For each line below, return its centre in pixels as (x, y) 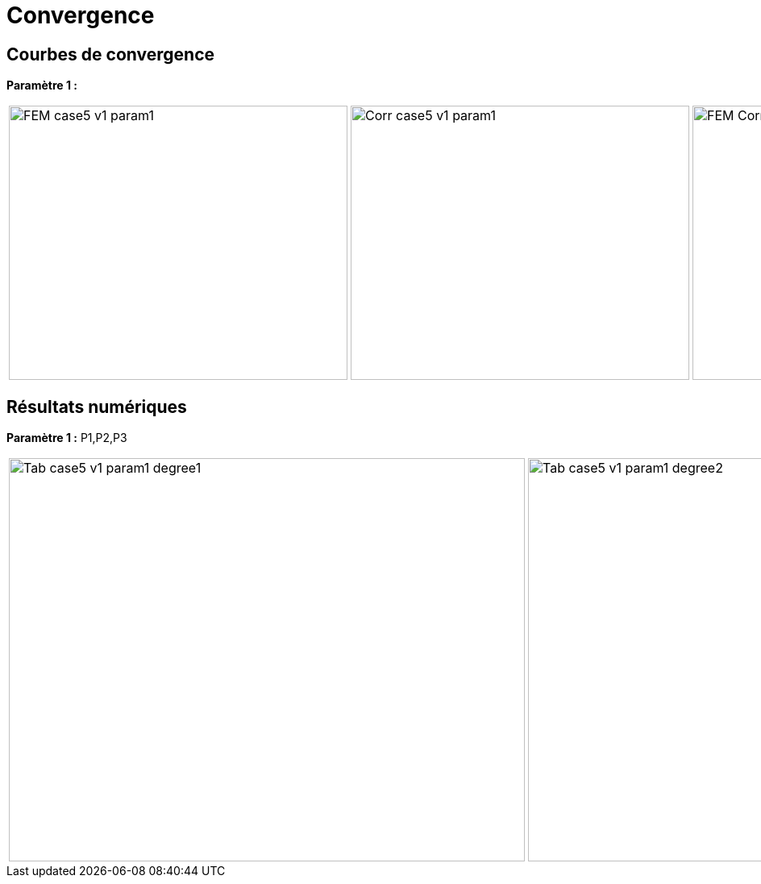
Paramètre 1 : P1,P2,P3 (67, 438)
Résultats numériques (97, 407)
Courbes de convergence (110, 54)
